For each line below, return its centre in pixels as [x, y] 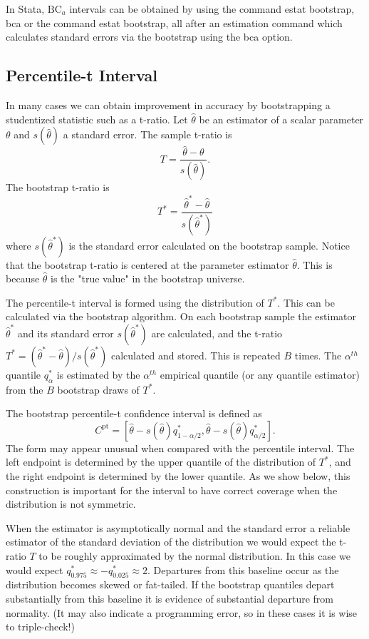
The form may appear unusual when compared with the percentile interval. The [180, 448]
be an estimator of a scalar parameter [281, 119]
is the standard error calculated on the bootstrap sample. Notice [209, 245]
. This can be [306, 302]
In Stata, [25, 9]
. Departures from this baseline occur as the [243, 569]
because [23, 278]
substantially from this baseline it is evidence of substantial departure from [170, 599]
